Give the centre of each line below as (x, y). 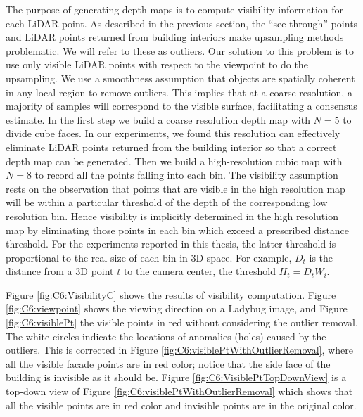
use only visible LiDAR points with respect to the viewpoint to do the (157, 64)
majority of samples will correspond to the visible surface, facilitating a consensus (181, 106)
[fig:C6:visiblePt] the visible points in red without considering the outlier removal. (182, 322)
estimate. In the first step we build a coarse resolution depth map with (158, 119)
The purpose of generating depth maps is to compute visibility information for (175, 9)
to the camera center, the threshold (199, 271)
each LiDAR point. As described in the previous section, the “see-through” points (182, 23)
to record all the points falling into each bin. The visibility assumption (186, 175)
